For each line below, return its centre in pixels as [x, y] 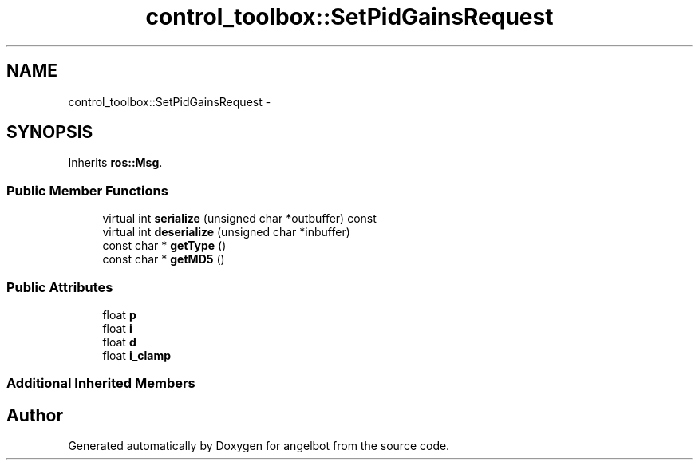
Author [35, 415]
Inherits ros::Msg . [115, 163]
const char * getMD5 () [164, 259]
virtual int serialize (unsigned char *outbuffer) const [239, 219]
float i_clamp [137, 355]
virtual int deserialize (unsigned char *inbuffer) [226, 232]
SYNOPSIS [50, 132]
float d [119, 342]
